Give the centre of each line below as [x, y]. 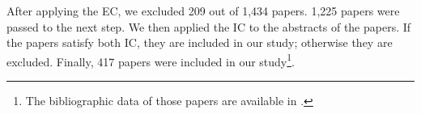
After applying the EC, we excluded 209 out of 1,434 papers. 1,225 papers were [203, 11]
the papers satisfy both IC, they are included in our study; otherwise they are [200, 42]
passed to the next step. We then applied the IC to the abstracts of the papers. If [209, 26]
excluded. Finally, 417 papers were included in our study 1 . [151, 60]
